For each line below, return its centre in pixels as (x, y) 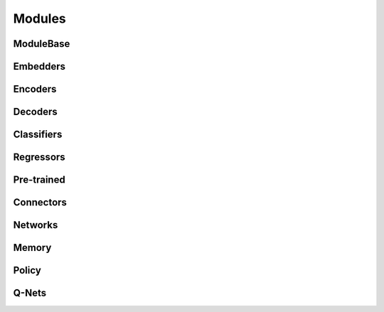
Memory (32, 248)
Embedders (39, 66)
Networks (36, 225)
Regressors (39, 157)
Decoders (35, 112)
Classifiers (38, 135)
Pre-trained (39, 180)
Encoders (35, 89)
